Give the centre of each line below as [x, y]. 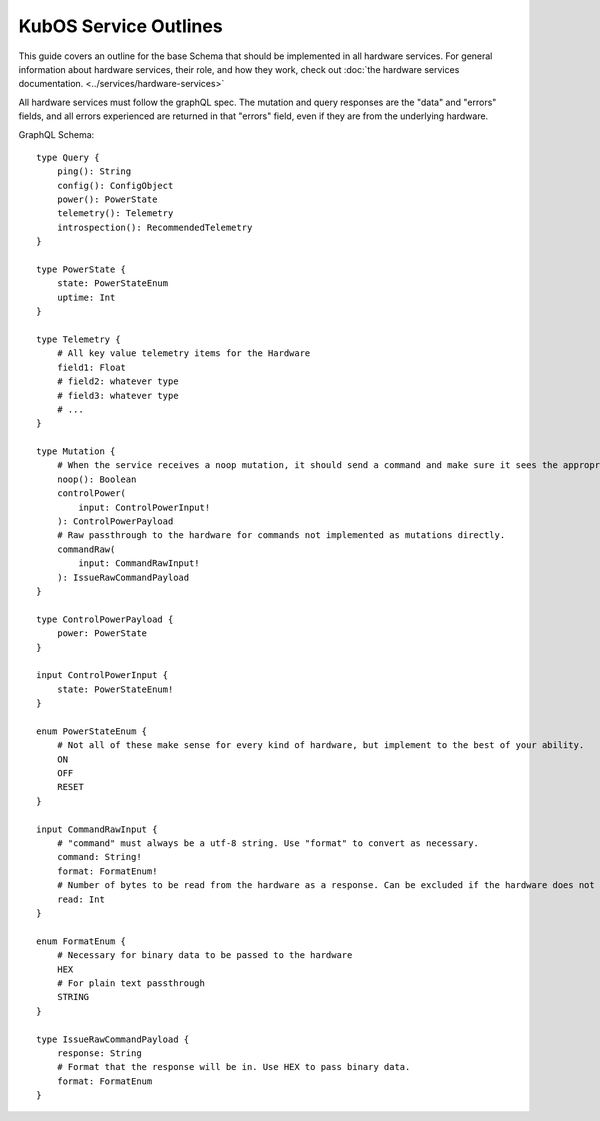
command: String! [99, 857]
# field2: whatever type [117, 381]
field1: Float [91, 367]
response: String [99, 1053]
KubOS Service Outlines [121, 26]
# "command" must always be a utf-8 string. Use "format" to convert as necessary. [268, 843]
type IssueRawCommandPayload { [113, 1039]
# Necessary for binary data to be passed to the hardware [204, 955]
